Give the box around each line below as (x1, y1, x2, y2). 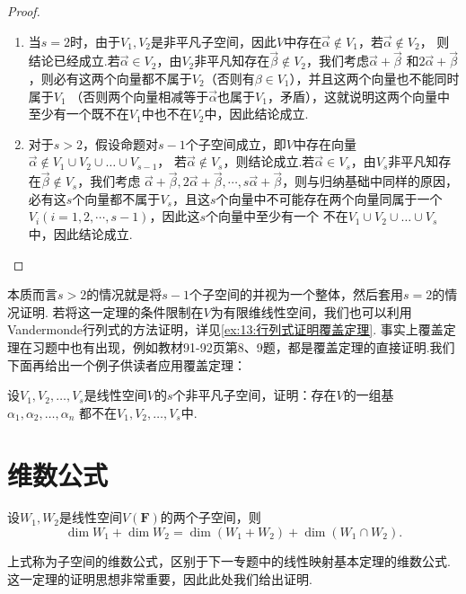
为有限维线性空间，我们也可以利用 (210, 302, 412, 321)
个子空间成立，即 (185, 134, 286, 153)
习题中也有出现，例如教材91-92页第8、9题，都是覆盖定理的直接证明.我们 (31, 337, 455, 356)
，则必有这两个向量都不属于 (28, 69, 192, 87)
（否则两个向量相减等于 (70, 86, 209, 105)
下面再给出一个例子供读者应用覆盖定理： (7, 355, 246, 374)
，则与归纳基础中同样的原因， (282, 172, 459, 191)
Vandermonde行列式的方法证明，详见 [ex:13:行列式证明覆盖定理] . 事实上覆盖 (7, 320, 444, 339)
